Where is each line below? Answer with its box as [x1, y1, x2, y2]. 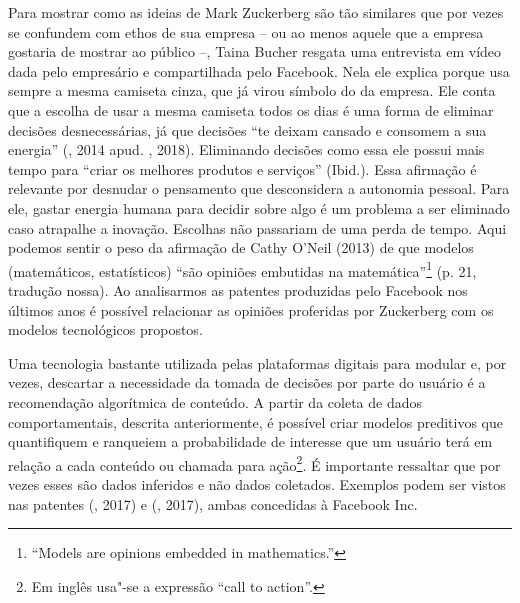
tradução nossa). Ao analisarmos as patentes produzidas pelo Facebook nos [8, 279, 468, 300]
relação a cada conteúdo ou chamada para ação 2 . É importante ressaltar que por [8, 451, 501, 475]
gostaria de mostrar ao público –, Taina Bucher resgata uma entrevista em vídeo [8, 41, 502, 62]
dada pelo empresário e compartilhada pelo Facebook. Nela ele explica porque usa [8, 60, 510, 81]
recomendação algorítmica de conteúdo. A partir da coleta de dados [8, 391, 422, 412]
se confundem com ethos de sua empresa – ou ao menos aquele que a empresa [8, 21, 484, 42]
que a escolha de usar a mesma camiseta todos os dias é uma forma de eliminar [8, 99, 494, 120]
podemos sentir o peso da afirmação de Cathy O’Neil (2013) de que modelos [8, 237, 474, 258]
